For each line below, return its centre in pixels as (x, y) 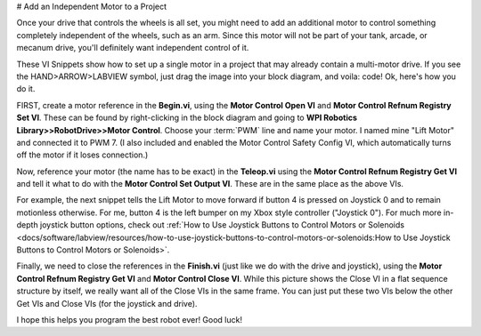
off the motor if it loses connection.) (82, 155)
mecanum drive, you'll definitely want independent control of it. (133, 48)
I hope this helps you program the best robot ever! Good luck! (129, 319)
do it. (26, 89)
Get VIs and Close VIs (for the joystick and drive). (107, 303)
